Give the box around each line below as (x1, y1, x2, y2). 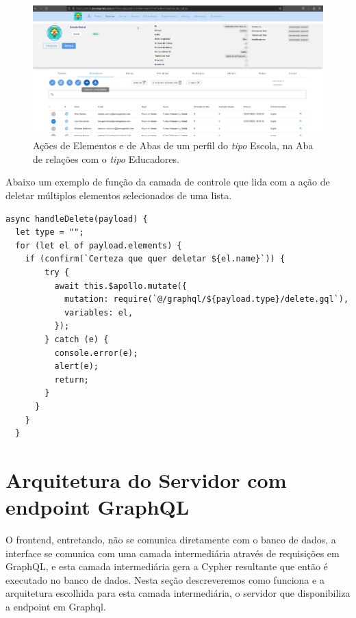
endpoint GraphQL (5, 493, 190, 521)
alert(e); (54, 361, 99, 372)
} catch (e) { (44, 334, 109, 344)
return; (54, 374, 89, 385)
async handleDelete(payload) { (5, 214, 148, 224)
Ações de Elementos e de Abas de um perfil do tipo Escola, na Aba (33, 138, 314, 153)
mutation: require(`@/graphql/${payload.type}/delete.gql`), (64, 294, 349, 305)
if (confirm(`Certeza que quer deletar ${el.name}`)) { (25, 254, 285, 264)
